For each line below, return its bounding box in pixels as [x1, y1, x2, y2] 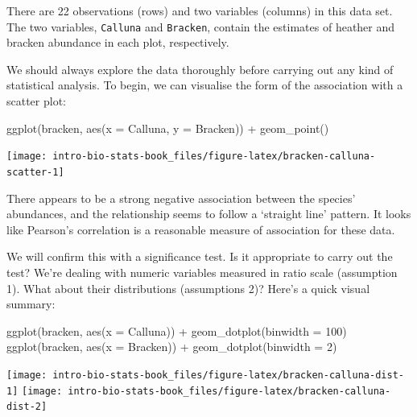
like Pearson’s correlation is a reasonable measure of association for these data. [6, 221, 395, 237]
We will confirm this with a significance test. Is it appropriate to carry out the [6, 248, 393, 265]
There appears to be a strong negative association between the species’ [6, 189, 356, 206]
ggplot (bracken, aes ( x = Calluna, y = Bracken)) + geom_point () [6, 119, 329, 136]
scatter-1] [6, 166, 64, 178]
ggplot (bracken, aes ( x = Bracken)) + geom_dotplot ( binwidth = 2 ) [6, 338, 337, 355]
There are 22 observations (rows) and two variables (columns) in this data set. [6, 2, 393, 19]
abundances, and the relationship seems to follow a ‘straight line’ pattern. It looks [6, 205, 411, 222]
